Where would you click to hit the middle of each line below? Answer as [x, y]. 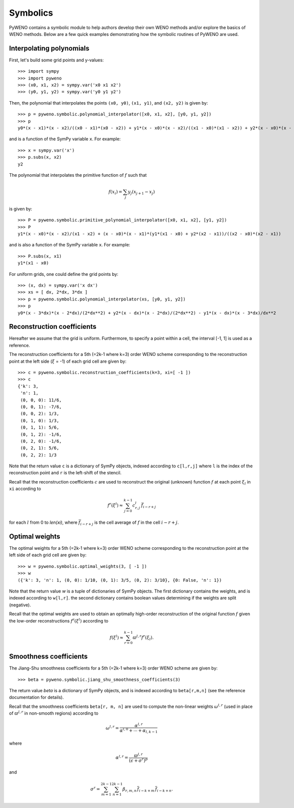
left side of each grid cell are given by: [48, 555]
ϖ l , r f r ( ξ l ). [143, 638]
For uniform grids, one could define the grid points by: [64, 274]
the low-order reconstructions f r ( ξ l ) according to [59, 620]
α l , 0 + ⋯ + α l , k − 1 [139, 730]
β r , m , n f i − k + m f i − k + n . [148, 789]
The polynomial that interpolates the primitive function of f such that [78, 175]
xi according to [25, 489]
